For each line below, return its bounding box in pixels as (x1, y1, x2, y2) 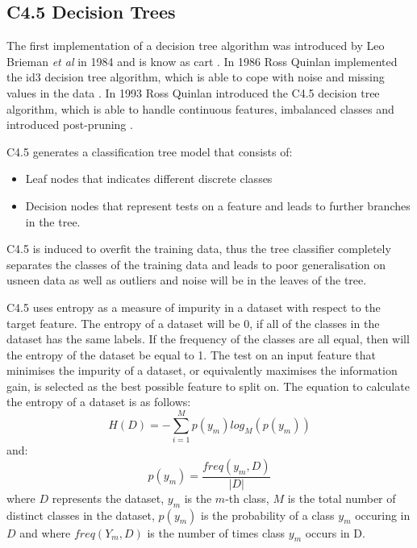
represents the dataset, (52, 489, 165, 506)
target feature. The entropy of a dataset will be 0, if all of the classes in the (6, 314, 380, 331)
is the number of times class (147, 524, 286, 541)
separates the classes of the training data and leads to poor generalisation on (6, 255, 386, 272)
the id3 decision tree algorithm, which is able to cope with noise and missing (6, 68, 385, 85)
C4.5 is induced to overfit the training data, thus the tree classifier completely (6, 240, 391, 257)
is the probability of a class (201, 506, 335, 523)
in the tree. (25, 213, 81, 230)
